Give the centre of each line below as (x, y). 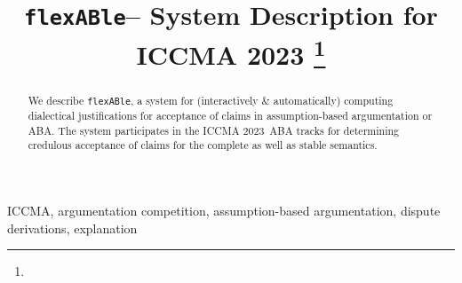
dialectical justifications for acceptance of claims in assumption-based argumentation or (230, 115)
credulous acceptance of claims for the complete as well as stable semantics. (203, 145)
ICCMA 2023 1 (231, 52)
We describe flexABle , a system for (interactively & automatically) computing (211, 100)
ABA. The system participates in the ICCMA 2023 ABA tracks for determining (213, 130)
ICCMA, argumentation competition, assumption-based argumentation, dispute (224, 210)
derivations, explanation (72, 228)
